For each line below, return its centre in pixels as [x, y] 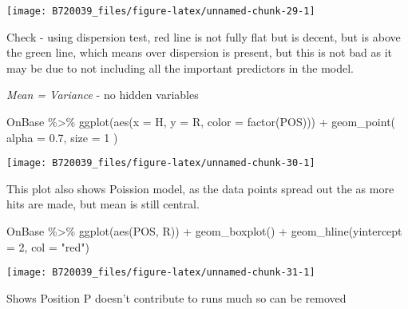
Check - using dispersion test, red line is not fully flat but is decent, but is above [204, 36]
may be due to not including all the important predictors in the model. [180, 67]
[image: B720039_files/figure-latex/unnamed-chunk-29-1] [161, 11]
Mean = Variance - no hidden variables [103, 95]
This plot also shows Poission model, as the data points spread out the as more [200, 188]
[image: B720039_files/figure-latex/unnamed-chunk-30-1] [161, 163]
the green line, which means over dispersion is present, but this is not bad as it [199, 52]
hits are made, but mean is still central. [103, 204]
